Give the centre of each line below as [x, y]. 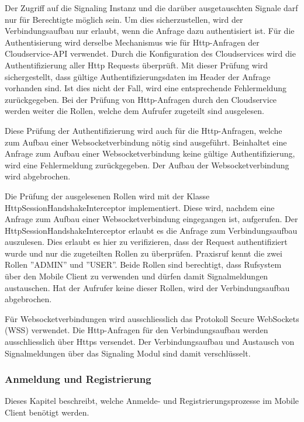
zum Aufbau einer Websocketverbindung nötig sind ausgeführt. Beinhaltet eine [146, 142]
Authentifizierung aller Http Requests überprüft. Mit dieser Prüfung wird [137, 65]
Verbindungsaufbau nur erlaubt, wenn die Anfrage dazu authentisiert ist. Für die [150, 31]
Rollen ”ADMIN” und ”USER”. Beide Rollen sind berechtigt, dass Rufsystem [143, 264]
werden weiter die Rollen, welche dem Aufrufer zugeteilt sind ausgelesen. [134, 111]
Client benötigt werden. [47, 412]
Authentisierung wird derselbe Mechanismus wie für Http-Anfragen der [132, 42]
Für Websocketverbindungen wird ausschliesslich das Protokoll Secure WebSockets [152, 318]
